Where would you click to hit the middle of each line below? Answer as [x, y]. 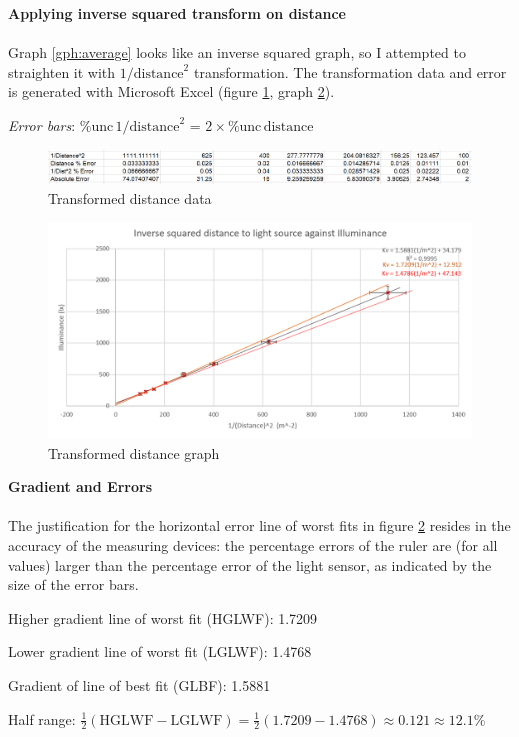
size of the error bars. [73, 584]
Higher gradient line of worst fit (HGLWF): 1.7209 [163, 617]
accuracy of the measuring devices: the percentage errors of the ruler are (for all [253, 545]
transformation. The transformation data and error [350, 71]
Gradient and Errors [80, 486]
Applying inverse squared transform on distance [177, 13]
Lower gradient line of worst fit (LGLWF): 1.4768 [160, 651]
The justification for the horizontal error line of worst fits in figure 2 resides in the [259, 525]
